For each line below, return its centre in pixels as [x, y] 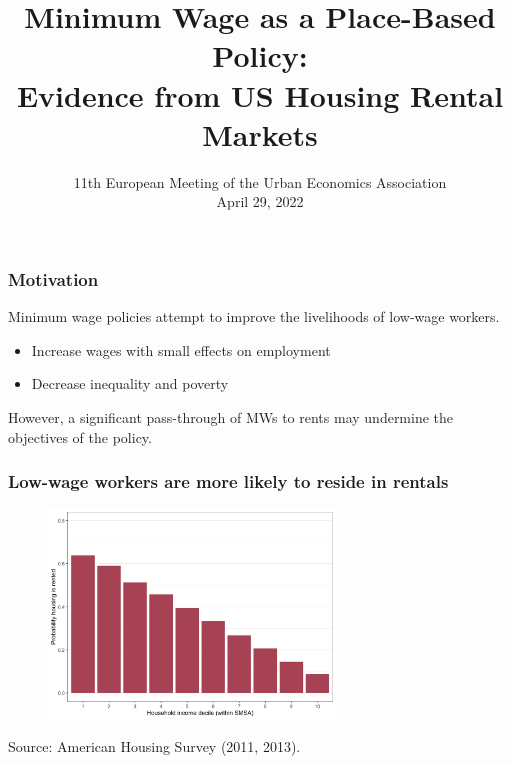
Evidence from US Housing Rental [260, 94]
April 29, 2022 [260, 201]
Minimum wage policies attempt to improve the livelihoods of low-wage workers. [254, 316]
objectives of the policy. [80, 436]
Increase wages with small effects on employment [181, 349]
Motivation [53, 278]
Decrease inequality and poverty [130, 383]
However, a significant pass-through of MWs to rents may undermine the [231, 416]
